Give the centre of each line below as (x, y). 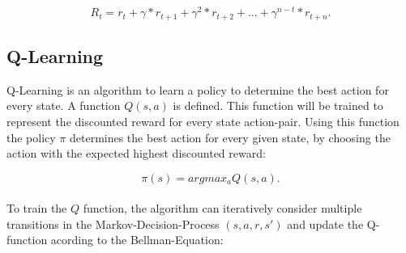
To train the (37, 208)
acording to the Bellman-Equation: (137, 240)
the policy (31, 137)
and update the (325, 223)
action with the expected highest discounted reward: (136, 153)
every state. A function (64, 105)
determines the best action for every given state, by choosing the (230, 137)
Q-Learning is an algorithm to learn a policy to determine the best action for (198, 89)
